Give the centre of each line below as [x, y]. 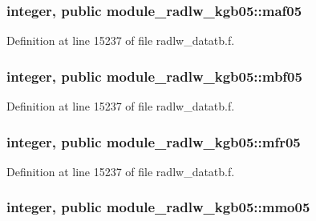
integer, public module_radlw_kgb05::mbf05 [154, 76]
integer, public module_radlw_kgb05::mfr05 [154, 141]
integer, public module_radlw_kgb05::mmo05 [158, 207]
